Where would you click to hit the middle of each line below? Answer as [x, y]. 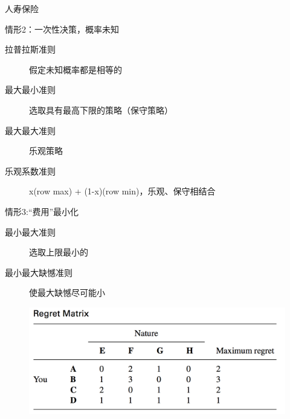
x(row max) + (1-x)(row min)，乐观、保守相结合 [122, 191]
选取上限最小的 [59, 252]
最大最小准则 [30, 90]
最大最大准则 [30, 130]
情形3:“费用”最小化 [42, 211]
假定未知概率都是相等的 [76, 69]
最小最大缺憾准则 [39, 272]
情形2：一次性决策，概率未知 [62, 29]
